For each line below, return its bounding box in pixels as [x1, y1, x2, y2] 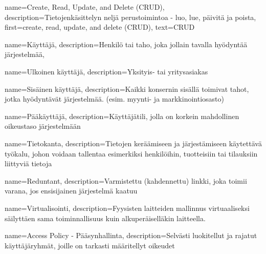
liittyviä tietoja [5, 158, 52, 169]
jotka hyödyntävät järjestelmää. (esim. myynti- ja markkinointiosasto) [5, 93, 224, 104]
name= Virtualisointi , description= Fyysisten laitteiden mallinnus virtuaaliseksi [5, 202, 250, 213]
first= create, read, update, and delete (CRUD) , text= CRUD [5, 22, 195, 32]
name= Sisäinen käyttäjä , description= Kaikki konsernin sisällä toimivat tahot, [5, 83, 249, 94]
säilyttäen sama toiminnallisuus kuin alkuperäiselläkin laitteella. [5, 212, 206, 223]
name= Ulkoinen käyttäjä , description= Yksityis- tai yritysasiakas [5, 66, 208, 76]
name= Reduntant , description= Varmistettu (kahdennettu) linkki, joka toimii [5, 175, 247, 186]
